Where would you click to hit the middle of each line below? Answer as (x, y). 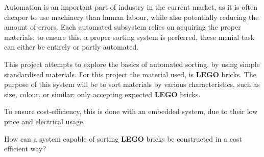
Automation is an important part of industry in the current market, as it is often (131, 7)
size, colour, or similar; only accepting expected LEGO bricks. (102, 94)
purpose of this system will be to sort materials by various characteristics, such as (132, 84)
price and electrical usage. (45, 121)
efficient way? (25, 149)
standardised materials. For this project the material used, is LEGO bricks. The (130, 74)
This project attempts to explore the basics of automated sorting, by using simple (132, 64)
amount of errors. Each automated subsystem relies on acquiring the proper (123, 27)
